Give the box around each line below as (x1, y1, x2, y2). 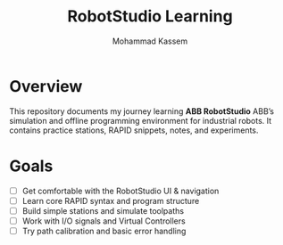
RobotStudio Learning (66, 6, 234, 27)
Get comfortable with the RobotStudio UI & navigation (21, 185, 220, 196)
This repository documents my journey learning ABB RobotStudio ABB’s (9, 105, 275, 117)
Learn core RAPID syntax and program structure (21, 195, 200, 206)
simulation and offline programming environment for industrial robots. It (9, 115, 272, 126)
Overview (9, 76, 83, 96)
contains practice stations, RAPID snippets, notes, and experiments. (9, 125, 259, 135)
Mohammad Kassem (112, 36, 188, 46)
